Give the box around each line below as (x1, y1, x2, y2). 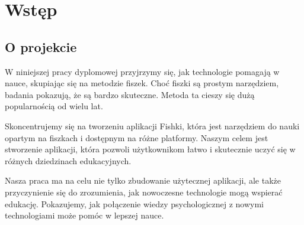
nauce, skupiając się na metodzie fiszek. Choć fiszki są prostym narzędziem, (5, 77, 279, 89)
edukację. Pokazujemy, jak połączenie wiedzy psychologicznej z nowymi (5, 197, 264, 210)
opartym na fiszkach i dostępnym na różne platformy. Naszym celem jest (5, 131, 268, 144)
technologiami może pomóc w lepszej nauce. (5, 209, 164, 221)
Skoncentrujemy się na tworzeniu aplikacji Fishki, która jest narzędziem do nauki (5, 119, 300, 132)
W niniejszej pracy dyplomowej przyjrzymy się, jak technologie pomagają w (5, 65, 280, 77)
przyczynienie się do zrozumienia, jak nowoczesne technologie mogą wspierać (5, 185, 283, 198)
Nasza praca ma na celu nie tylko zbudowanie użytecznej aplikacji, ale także (5, 174, 281, 187)
